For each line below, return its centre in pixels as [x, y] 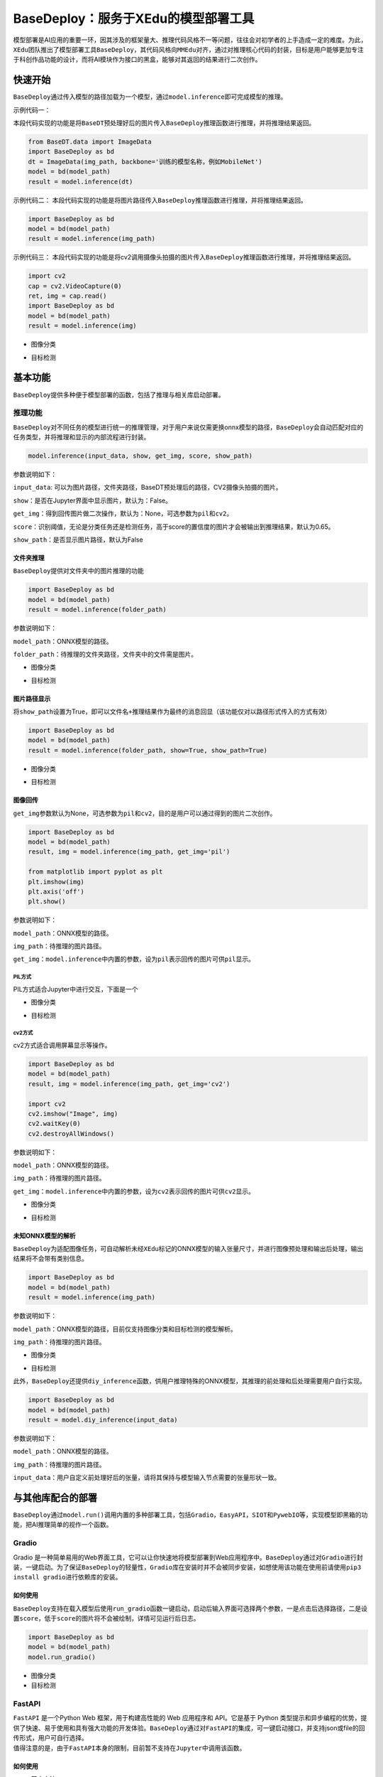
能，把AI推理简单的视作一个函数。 [63, 1525]
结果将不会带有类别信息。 [50, 1259]
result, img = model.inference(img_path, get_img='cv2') [129, 1084]
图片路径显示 [32, 698]
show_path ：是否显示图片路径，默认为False [78, 539]
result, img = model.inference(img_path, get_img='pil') [129, 852]
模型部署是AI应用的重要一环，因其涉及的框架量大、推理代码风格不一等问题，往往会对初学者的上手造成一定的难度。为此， [190, 40]
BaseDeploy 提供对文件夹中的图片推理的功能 [79, 571]
